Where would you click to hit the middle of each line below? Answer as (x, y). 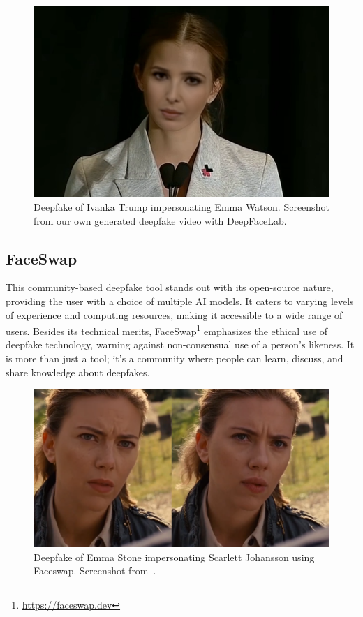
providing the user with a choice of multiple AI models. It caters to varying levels (180, 300)
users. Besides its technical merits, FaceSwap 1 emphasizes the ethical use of (167, 330)
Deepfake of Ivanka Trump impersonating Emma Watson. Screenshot (181, 207)
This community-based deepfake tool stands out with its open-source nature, (170, 287)
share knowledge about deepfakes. (78, 372)
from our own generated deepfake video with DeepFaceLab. (160, 220)
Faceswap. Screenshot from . (95, 571)
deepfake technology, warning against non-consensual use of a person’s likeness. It (180, 344)
